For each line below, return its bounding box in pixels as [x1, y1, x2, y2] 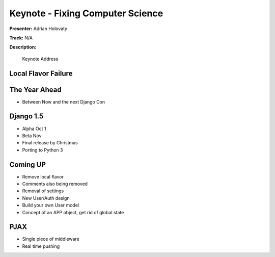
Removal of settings [22, 188, 64, 194]
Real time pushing [22, 243, 60, 249]
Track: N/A [9, 35, 33, 41]
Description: [9, 44, 37, 50]
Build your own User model [22, 202, 79, 209]
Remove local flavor [22, 173, 64, 179]
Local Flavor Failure [9, 69, 73, 78]
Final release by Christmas [22, 140, 78, 146]
